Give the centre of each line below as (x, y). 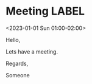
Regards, (17, 63)
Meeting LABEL (45, 11)
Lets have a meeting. (32, 51)
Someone (18, 75)
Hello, (13, 40)
